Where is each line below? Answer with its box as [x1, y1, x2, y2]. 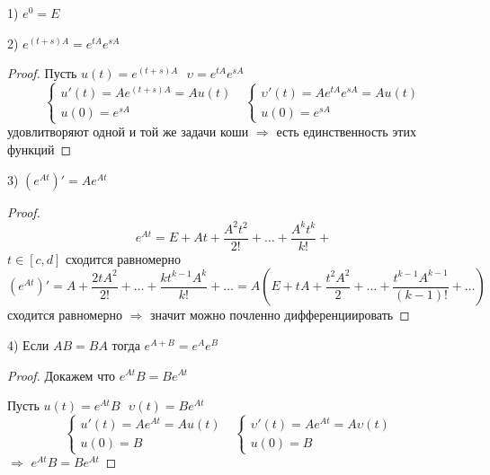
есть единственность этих [276, 122, 416, 141]
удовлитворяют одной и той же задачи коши [7, 122, 249, 141]
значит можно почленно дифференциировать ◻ [149, 305, 410, 324]
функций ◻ [7, 140, 72, 159]
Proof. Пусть [7, 64, 77, 83]
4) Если [7, 335, 49, 354]
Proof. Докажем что [7, 365, 116, 384]
